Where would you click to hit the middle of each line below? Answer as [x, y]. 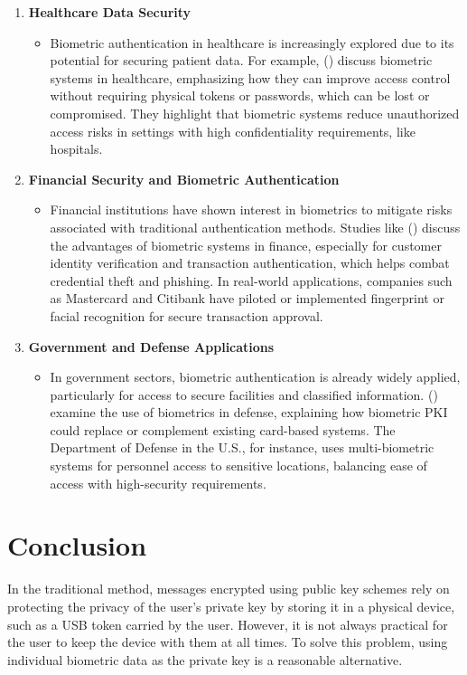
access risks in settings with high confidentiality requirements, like [233, 131]
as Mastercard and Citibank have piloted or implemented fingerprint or [247, 298]
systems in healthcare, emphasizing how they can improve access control [250, 77]
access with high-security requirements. [158, 483]
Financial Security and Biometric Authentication [184, 179]
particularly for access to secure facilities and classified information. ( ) [244, 394]
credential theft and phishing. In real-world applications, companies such [251, 280]
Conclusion [77, 545]
